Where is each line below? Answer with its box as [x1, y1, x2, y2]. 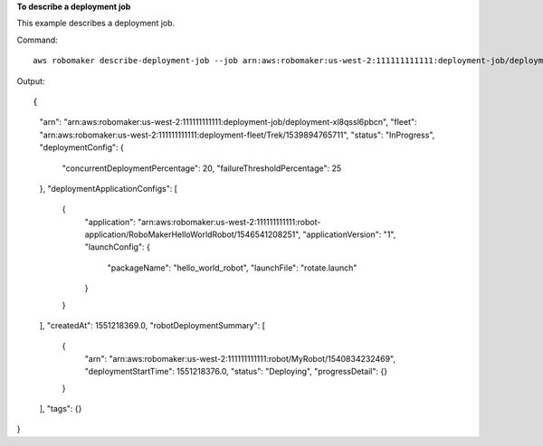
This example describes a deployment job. [16, 18, 176, 29]
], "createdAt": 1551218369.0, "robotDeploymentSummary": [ [39, 320, 266, 331]
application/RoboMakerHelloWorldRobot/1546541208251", [84, 229, 301, 240]
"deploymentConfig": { [39, 142, 124, 153]
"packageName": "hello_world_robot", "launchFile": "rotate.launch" [107, 262, 357, 273]
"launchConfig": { [84, 242, 151, 252]
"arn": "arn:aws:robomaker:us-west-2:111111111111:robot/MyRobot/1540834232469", [84, 353, 396, 364]
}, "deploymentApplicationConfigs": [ [39, 183, 178, 194]
